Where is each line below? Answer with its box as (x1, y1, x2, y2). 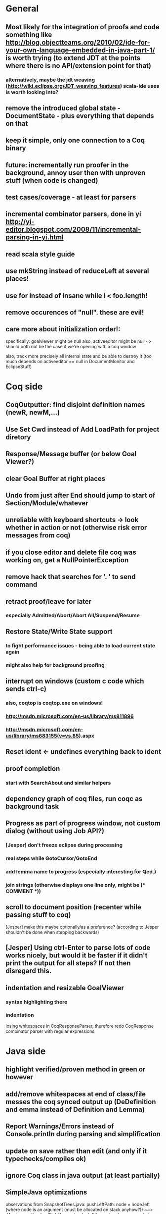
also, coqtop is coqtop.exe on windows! (5, 699, 103, 706)
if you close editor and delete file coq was (5, 548, 136, 556)
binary (5, 144, 26, 153)
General (5, 3, 39, 14)
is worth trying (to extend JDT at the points (5, 53, 141, 62)
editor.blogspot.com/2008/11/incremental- (5, 225, 141, 234)
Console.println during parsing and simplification (5, 1130, 161, 1138)
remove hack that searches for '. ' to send (5, 573, 136, 581)
